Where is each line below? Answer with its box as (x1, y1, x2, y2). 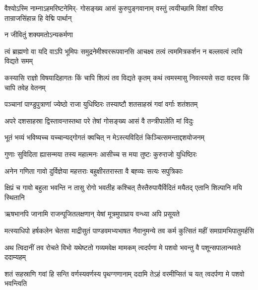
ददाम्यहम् (4, 252, 26, 262)
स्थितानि (4, 192, 25, 202)
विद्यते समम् (4, 56, 33, 66)
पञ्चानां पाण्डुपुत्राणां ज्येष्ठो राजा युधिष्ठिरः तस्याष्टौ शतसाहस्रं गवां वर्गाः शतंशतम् (4, 99, 198, 109)
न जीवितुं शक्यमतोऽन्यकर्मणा (4, 29, 73, 40)
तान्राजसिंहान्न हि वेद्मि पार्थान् (4, 12, 72, 23)
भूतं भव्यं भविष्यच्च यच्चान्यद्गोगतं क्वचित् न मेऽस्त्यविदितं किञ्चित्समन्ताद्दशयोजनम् (4, 132, 205, 143)
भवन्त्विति (4, 278, 27, 289)
